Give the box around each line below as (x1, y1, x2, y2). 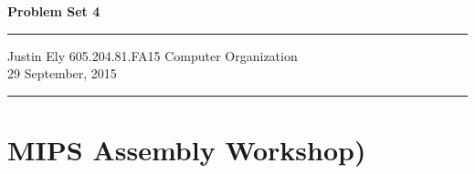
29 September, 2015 (7, 64, 117, 83)
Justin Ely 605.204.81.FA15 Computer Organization (7, 46, 298, 65)
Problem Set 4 (7, 2, 100, 20)
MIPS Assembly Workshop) (7, 130, 366, 168)
